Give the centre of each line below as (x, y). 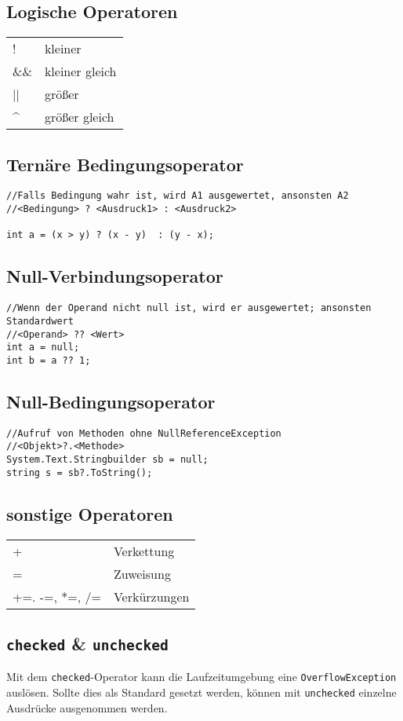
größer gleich (79, 117)
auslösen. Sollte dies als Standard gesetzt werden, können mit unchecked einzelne (201, 692)
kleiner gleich (80, 71)
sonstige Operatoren (90, 513)
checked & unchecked (87, 643)
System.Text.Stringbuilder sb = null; (107, 460)
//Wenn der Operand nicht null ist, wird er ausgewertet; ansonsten (189, 308)
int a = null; (43, 348)
